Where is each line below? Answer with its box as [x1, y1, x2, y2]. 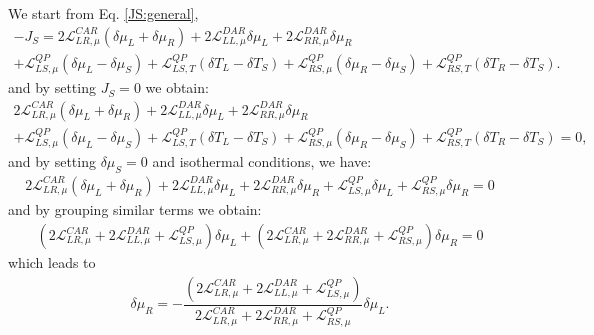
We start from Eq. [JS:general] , [8, 3, 199, 23]
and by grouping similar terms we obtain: [8, 199, 262, 220]
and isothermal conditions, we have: [152, 151, 372, 172]
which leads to [8, 252, 96, 273]
